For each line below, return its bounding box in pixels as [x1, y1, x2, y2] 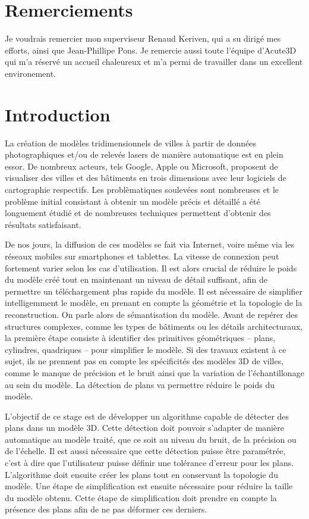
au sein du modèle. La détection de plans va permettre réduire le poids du [5, 378, 275, 390]
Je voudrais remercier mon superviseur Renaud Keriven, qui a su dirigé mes [5, 32, 281, 45]
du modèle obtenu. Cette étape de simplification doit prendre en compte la [5, 491, 277, 504]
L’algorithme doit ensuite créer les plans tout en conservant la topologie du [5, 468, 278, 480]
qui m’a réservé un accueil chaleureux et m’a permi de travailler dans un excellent [5, 55, 303, 68]
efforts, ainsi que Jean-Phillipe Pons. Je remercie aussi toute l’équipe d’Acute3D [5, 43, 297, 56]
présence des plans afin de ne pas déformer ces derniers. [5, 503, 207, 515]
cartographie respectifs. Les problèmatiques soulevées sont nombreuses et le [5, 183, 279, 195]
